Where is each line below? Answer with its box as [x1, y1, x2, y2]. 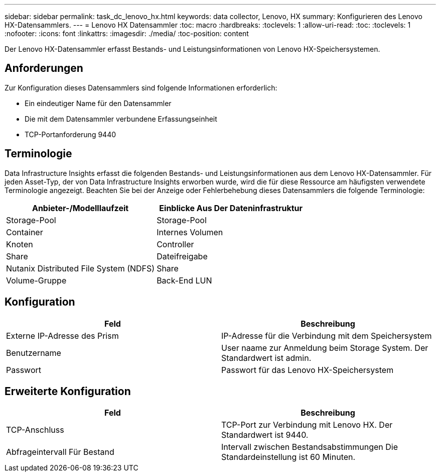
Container [6, 227, 43, 237]
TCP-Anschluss [6, 425, 64, 435]
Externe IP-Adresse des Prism [6, 330, 119, 341]
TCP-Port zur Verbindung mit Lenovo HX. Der [221, 420, 393, 430]
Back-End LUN [157, 275, 212, 285]
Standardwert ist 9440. [221, 430, 309, 440]
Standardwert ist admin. [221, 352, 312, 363]
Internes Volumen [157, 227, 223, 237]
